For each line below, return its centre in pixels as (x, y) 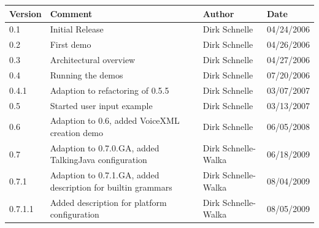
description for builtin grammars (111, 187)
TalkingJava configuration (98, 160)
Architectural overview (93, 60)
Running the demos (86, 74)
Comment (71, 13)
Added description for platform (108, 202)
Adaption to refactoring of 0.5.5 (110, 90)
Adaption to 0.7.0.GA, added (105, 147)
